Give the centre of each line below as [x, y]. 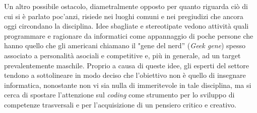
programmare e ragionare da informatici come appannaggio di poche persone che [129, 35]
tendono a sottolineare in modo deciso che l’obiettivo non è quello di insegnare [125, 75]
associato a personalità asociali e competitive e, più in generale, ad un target [122, 55]
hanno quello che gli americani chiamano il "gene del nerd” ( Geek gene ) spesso [125, 45]
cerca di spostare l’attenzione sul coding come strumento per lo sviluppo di [119, 95]
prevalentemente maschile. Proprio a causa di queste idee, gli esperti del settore [127, 65]
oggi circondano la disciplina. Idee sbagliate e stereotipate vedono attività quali [126, 26]
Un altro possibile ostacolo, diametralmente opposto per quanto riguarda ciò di [126, 6]
